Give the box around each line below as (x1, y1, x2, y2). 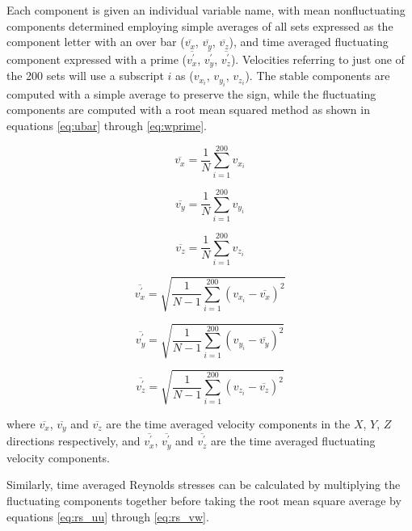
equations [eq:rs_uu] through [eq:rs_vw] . (6, 508, 209, 525)
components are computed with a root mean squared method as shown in (6, 101, 370, 118)
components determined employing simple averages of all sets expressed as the (6, 17, 393, 34)
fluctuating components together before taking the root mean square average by (6, 491, 401, 508)
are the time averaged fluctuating (211, 432, 376, 449)
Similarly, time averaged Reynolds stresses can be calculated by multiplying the (6, 476, 401, 493)
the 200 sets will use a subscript (6, 67, 164, 84)
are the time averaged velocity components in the (106, 415, 351, 432)
